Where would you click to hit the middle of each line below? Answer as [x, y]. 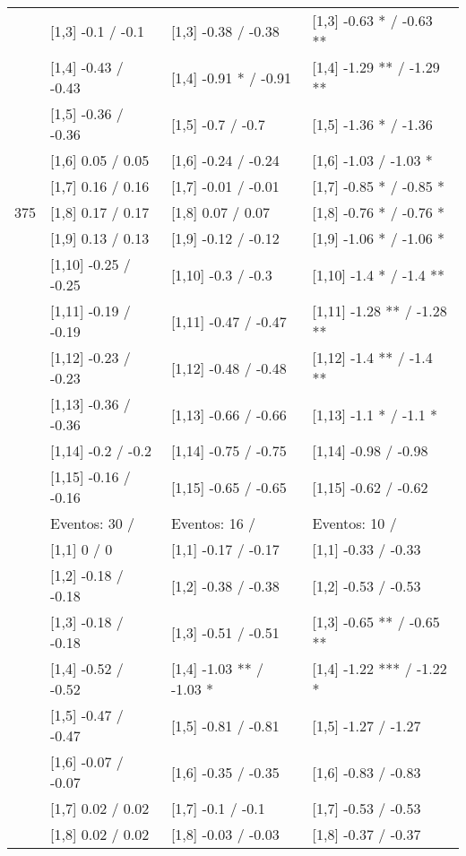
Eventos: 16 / [213, 523]
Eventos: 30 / [93, 523]
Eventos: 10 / [354, 523]
